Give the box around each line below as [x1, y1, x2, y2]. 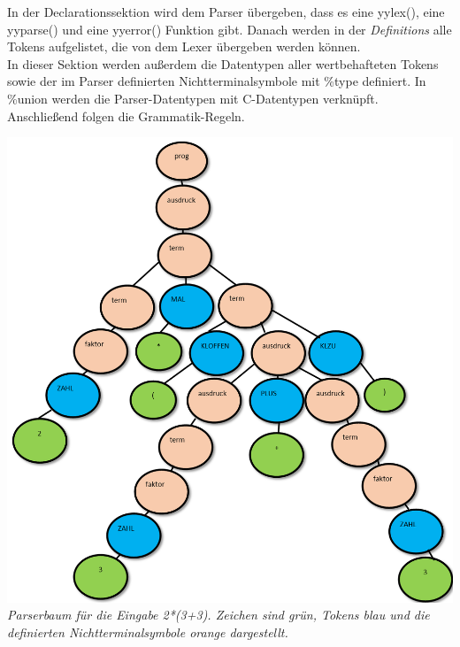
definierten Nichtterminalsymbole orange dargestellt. [7, 622, 288, 641]
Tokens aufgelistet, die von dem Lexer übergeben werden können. [7, 37, 361, 56]
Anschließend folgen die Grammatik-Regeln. [7, 106, 245, 125]
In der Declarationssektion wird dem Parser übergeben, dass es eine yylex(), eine [7, 3, 445, 20]
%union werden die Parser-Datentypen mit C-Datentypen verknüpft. [7, 89, 379, 107]
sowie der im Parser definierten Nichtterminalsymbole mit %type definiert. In [7, 72, 426, 90]
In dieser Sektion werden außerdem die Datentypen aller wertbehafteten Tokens [7, 54, 439, 73]
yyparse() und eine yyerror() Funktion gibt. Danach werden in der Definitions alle [7, 19, 452, 38]
